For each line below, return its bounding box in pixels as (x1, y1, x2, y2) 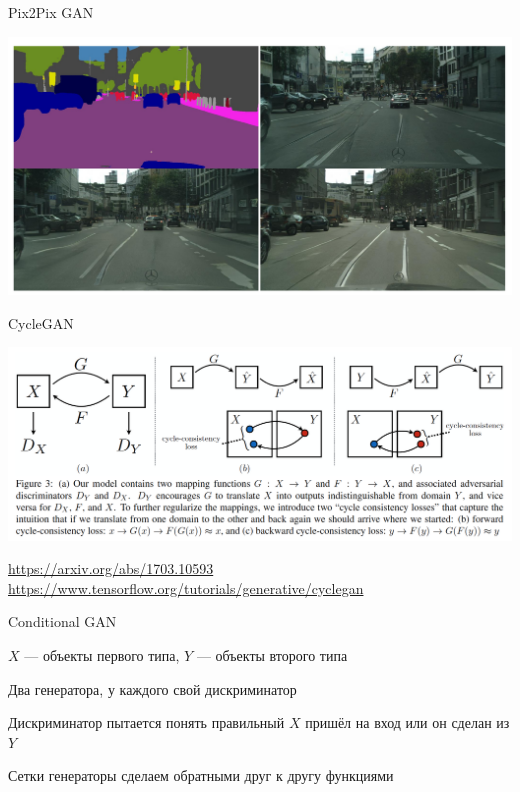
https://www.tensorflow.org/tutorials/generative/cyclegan (8, 577, 364, 598)
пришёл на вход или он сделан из (305, 712, 510, 733)
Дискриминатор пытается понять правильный (8, 712, 285, 733)
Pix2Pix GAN (8, 2, 94, 22)
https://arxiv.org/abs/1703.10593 (8, 558, 214, 579)
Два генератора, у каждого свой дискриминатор (8, 678, 297, 699)
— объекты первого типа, (24, 644, 180, 665)
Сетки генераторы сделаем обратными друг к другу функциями (8, 765, 394, 786)
